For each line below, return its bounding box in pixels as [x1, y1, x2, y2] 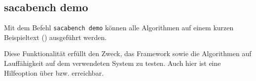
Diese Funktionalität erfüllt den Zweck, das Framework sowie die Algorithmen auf [4, 48, 252, 59]
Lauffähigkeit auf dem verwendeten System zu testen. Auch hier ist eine [4, 58, 221, 68]
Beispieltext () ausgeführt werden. [4, 32, 107, 42]
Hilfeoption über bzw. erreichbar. [4, 67, 104, 78]
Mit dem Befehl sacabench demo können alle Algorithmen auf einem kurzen [4, 22, 234, 33]
